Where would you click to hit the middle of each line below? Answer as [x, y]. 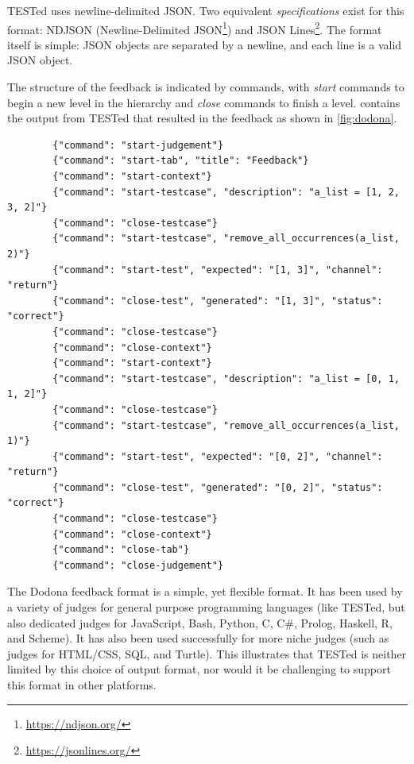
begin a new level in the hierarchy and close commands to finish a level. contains [204, 102]
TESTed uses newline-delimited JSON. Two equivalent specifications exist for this [206, 10]
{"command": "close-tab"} [121, 550]
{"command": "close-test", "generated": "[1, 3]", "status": [218, 301]
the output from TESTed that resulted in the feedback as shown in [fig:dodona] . [202, 118]
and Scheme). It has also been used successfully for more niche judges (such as [198, 638]
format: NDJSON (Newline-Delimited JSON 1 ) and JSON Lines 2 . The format [195, 28]
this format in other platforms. [82, 685]
